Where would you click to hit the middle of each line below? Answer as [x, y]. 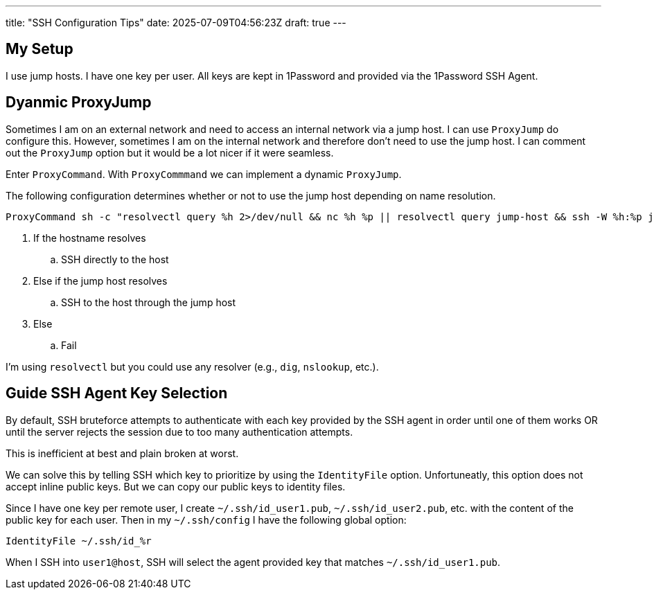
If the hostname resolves [90, 238]
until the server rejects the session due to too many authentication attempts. [179, 432]
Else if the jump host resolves [100, 281]
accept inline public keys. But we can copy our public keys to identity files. [176, 486]
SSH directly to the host [115, 259]
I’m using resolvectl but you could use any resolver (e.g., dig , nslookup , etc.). [192, 366]
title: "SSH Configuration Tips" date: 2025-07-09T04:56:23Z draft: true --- [176, 23]
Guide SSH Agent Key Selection [117, 393]
